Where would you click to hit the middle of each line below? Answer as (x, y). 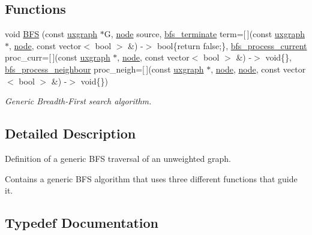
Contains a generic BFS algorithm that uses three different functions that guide (151, 178)
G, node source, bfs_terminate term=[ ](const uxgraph (205, 34)
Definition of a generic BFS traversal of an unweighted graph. (118, 158)
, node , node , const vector (258, 69)
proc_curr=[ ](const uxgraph (58, 57)
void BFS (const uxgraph (51, 34)
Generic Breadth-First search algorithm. (78, 101)
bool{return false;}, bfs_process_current (232, 45)
